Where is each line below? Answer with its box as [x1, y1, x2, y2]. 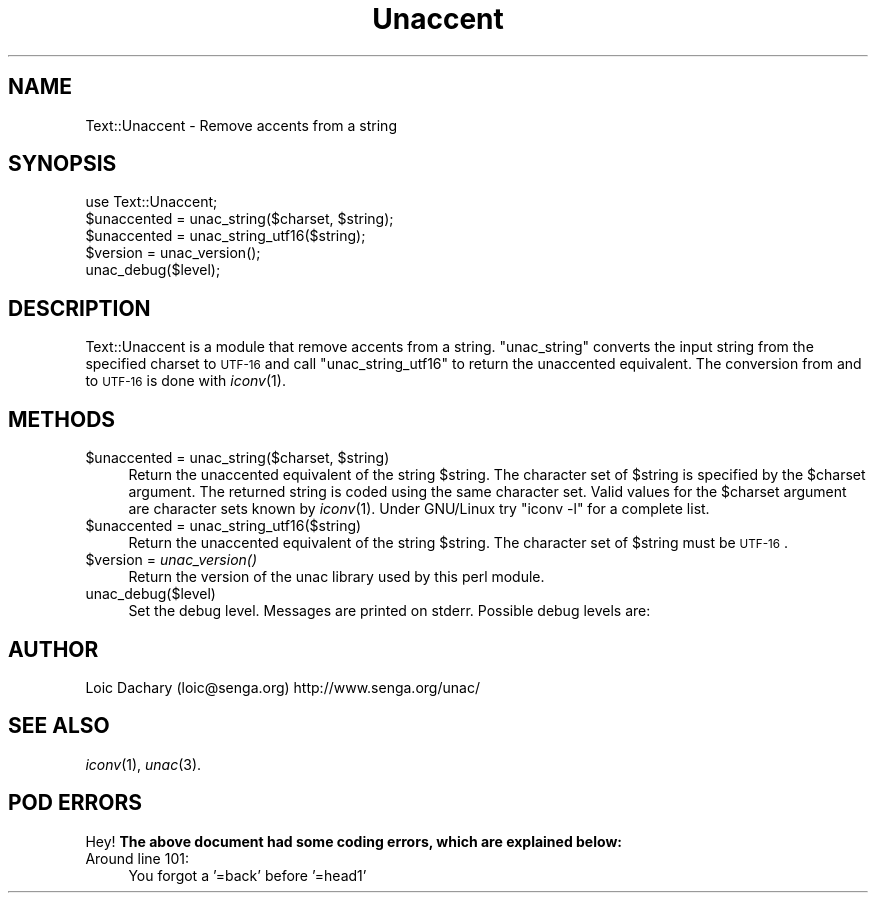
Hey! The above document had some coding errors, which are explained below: [85, 832, 622, 850]
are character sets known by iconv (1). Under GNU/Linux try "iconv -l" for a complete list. [128, 500, 710, 518]
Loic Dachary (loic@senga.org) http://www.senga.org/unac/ [85, 678, 480, 696]
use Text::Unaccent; [85, 193, 218, 211]
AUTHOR [8, 636, 99, 662]
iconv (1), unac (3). [85, 755, 202, 773]
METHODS [8, 406, 116, 432]
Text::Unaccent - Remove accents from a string [85, 116, 397, 134]
